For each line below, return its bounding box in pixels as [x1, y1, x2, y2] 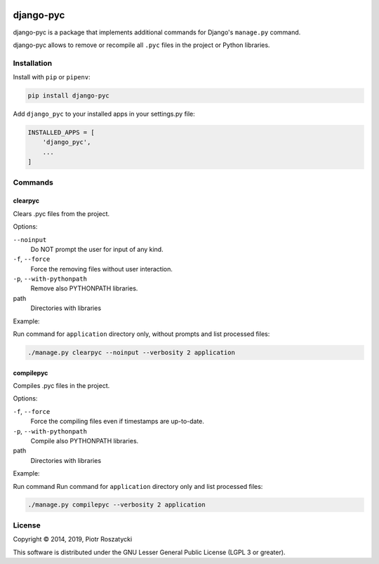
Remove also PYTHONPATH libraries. [30, 284, 138, 293]
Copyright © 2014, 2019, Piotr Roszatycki [13, 535, 133, 544]
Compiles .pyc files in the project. [13, 381, 110, 389]
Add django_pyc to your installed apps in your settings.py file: [13, 109, 196, 119]
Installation [13, 58, 53, 68]
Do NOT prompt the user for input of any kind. [30, 245, 164, 253]
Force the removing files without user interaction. [30, 264, 173, 273]
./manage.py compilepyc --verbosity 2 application [27, 501, 206, 509]
